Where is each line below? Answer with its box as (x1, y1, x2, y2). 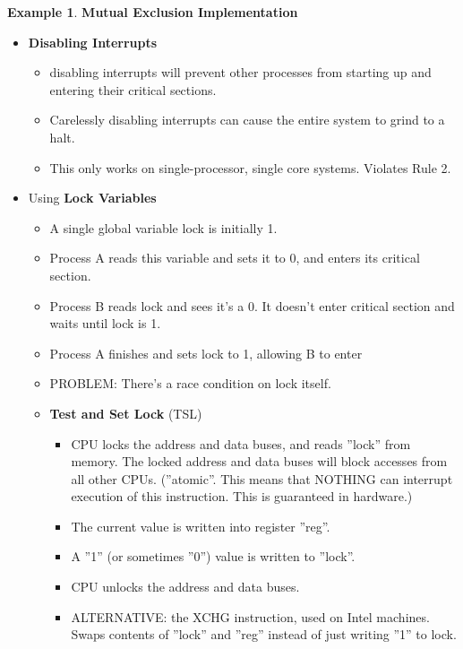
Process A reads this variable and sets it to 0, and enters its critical (49, 248, 420, 267)
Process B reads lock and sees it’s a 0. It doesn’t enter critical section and (49, 296, 455, 315)
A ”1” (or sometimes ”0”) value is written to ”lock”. (71, 547, 356, 566)
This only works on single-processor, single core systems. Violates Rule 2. (49, 158, 451, 177)
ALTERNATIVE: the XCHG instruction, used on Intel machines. (71, 607, 430, 626)
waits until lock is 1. (49, 314, 161, 333)
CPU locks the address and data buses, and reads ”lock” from (71, 434, 411, 453)
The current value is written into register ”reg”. (71, 516, 330, 535)
